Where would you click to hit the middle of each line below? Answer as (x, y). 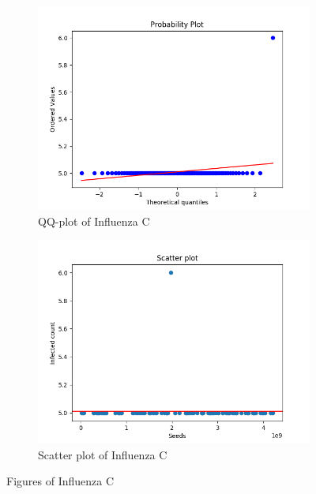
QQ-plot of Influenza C (94, 221)
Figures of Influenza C (60, 481)
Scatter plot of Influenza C (103, 454)
